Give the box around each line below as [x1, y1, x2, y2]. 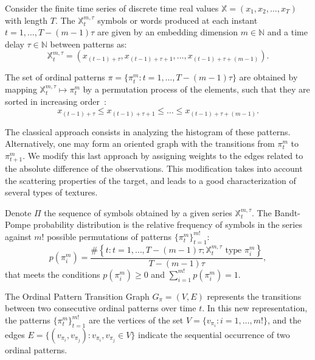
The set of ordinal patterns [5, 71, 105, 83]
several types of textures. [5, 186, 98, 199]
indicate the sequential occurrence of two [138, 328, 290, 341]
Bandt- [274, 206, 300, 219]
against [5, 230, 32, 242]
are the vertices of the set [88, 314, 184, 326]
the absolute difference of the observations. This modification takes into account [5, 162, 303, 175]
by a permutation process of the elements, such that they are [83, 82, 310, 95]
